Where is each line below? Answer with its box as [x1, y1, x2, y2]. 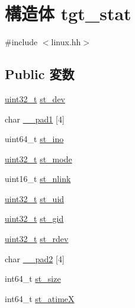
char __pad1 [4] [5, 112, 65, 125]
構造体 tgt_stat [5, 1, 131, 26]
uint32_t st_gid [5, 212, 64, 225]
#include [5, 36, 38, 48]
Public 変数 [5, 65, 75, 83]
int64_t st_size [5, 272, 61, 285]
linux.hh [51, 36, 81, 48]
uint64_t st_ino [5, 133, 64, 145]
